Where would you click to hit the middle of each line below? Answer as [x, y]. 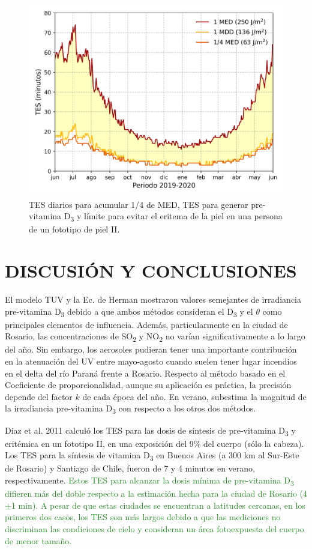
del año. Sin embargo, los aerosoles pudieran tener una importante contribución [151, 349]
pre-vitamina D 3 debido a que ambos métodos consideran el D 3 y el [129, 312]
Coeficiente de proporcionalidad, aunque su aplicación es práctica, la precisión [148, 385]
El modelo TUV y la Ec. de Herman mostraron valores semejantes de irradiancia [153, 299]
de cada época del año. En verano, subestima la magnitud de [194, 396]
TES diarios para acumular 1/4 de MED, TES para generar [139, 204]
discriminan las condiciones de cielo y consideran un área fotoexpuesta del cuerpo [154, 528]
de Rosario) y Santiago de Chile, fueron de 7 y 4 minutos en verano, [130, 468]
